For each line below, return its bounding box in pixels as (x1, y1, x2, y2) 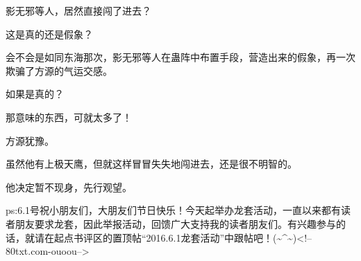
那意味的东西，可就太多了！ (6, 109, 132, 124)
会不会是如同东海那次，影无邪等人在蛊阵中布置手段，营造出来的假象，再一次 (6, 50, 355, 64)
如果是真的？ (6, 87, 64, 101)
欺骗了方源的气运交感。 (6, 63, 112, 78)
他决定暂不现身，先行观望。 (6, 179, 132, 194)
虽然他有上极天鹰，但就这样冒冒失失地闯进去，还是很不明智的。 (6, 156, 297, 171)
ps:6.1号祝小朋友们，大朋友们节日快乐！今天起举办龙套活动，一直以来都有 (6, 203, 342, 217)
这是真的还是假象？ (6, 26, 93, 41)
